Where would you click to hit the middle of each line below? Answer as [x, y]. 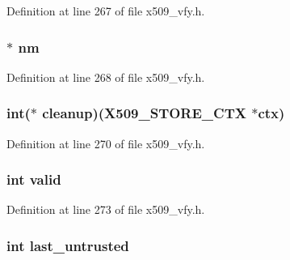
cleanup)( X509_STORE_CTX [144, 113]
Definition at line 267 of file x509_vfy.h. [106, 11]
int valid [34, 179]
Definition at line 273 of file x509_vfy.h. [106, 209]
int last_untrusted [68, 245]
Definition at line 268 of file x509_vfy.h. [106, 77]
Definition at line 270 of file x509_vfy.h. [106, 143]
